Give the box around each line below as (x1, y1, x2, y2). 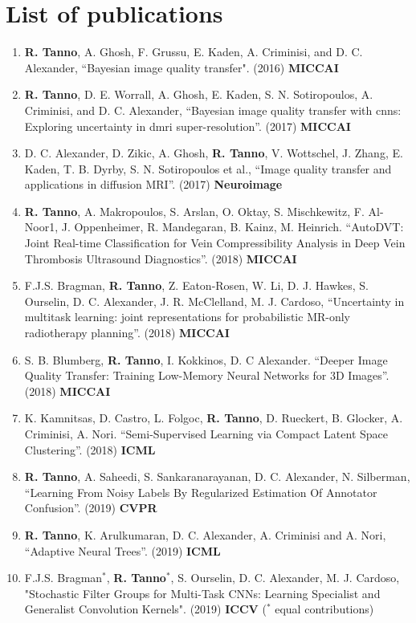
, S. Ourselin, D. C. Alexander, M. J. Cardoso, (170, 569, 400, 586)
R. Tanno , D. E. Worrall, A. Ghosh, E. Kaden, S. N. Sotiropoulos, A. (24, 86, 373, 103)
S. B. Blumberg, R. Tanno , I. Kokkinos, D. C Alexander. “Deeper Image (24, 351, 388, 368)
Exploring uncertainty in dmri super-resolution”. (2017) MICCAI (24, 117, 351, 134)
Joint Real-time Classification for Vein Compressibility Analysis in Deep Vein (24, 234, 406, 251)
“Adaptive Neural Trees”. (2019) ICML (24, 542, 221, 559)
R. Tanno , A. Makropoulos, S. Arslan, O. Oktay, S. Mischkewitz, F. (24, 202, 365, 219)
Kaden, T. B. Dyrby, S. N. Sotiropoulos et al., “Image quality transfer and (24, 160, 392, 177)
